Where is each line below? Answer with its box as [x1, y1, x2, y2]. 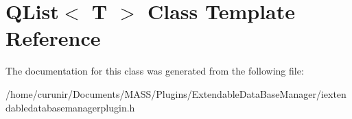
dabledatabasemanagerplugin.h [5, 100, 135, 114]
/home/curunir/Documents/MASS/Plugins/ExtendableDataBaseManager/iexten [5, 86, 347, 101]
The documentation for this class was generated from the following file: [5, 64, 304, 78]
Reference [5, 24, 101, 52]
